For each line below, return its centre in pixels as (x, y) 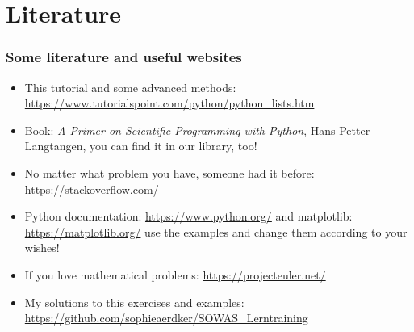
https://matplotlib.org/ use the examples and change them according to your (216, 231)
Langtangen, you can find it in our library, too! (141, 146)
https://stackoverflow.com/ (92, 189)
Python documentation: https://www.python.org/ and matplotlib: (188, 216)
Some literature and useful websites (124, 57)
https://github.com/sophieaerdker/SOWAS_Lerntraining (166, 318)
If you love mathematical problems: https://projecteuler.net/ (175, 274)
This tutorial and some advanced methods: (130, 87)
